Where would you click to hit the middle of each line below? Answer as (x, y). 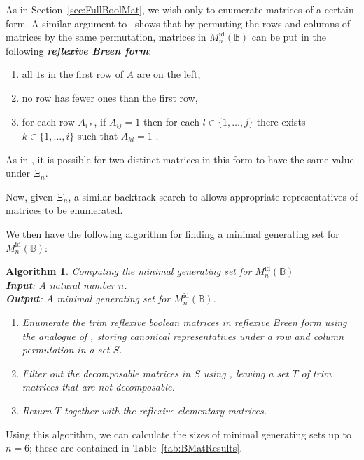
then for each (171, 121)
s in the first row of (82, 74)
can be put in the (289, 37)
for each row (48, 121)
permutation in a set (66, 350)
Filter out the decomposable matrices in (106, 373)
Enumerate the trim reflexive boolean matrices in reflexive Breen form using (184, 322)
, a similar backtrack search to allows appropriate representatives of (213, 196)
